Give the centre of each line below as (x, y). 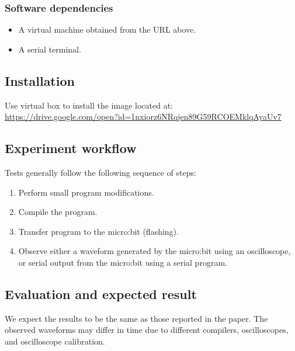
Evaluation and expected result (101, 293)
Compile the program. (58, 212)
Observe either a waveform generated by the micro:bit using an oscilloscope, (155, 251)
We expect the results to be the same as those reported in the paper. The (136, 318)
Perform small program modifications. (86, 192)
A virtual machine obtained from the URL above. (107, 29)
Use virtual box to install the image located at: (89, 105)
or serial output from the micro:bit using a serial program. (123, 262)
